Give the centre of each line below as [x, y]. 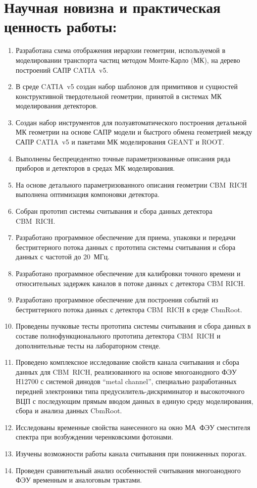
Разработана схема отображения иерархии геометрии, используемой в [121, 50]
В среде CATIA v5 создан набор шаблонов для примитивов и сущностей [127, 86]
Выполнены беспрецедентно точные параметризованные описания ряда [123, 158]
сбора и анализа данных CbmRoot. [69, 411]
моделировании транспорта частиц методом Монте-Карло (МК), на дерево [128, 60]
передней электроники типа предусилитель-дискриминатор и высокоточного [130, 391]
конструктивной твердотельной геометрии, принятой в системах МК [119, 96]
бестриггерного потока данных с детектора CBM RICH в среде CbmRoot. [129, 309]
